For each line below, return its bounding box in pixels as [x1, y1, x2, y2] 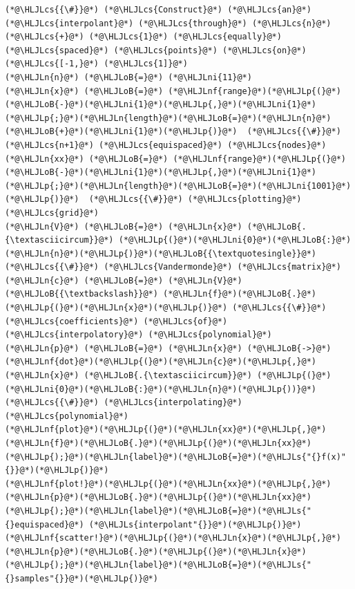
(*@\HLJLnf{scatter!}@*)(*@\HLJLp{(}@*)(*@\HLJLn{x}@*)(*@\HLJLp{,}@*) [5, 533, 341, 543]
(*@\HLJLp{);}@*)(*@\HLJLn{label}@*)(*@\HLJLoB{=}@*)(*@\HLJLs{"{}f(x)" [5, 451, 346, 462]
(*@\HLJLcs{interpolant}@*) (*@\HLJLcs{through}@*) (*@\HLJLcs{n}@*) [5, 18, 332, 28]
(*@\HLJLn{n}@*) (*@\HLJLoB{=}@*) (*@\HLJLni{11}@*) [5, 72, 252, 82]
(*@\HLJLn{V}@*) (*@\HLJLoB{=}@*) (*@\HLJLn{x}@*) [5, 221, 242, 232]
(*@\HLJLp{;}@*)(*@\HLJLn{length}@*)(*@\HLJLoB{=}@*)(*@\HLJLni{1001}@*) [5, 180, 352, 191]
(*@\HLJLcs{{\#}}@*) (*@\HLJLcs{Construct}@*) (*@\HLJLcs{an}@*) [5, 5, 311, 15]
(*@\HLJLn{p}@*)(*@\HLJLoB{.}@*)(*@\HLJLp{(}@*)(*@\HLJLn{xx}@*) [5, 492, 311, 503]
